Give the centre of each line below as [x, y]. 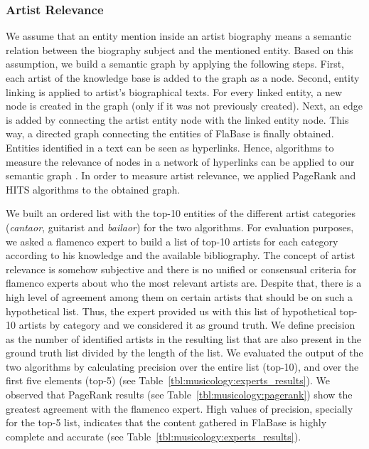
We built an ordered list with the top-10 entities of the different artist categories [181, 213]
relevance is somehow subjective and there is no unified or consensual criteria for [181, 269]
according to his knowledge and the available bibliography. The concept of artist [181, 255]
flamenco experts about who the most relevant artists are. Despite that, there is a [184, 283]
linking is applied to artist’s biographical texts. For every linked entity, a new [174, 91]
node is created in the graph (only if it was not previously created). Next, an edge [184, 106]
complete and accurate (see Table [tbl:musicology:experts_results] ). [154, 436]
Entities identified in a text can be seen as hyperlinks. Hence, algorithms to [170, 147]
